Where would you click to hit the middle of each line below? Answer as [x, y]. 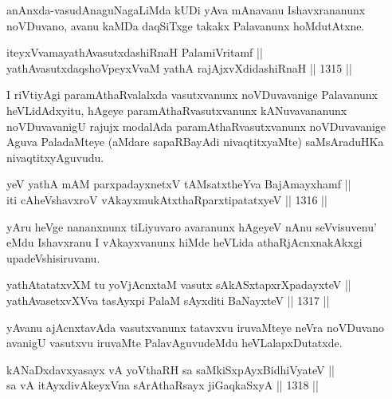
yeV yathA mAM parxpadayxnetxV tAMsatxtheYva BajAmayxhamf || [179, 184]
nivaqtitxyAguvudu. [55, 157]
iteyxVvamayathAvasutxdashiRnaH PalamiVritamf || [135, 52]
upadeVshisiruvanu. [53, 257]
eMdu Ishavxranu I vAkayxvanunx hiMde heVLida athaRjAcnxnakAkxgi [184, 242]
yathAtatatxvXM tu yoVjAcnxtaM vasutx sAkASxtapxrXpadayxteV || [179, 284]
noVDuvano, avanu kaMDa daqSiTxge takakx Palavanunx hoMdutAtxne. [186, 25]
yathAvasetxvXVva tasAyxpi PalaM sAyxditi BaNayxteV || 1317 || [168, 300]
